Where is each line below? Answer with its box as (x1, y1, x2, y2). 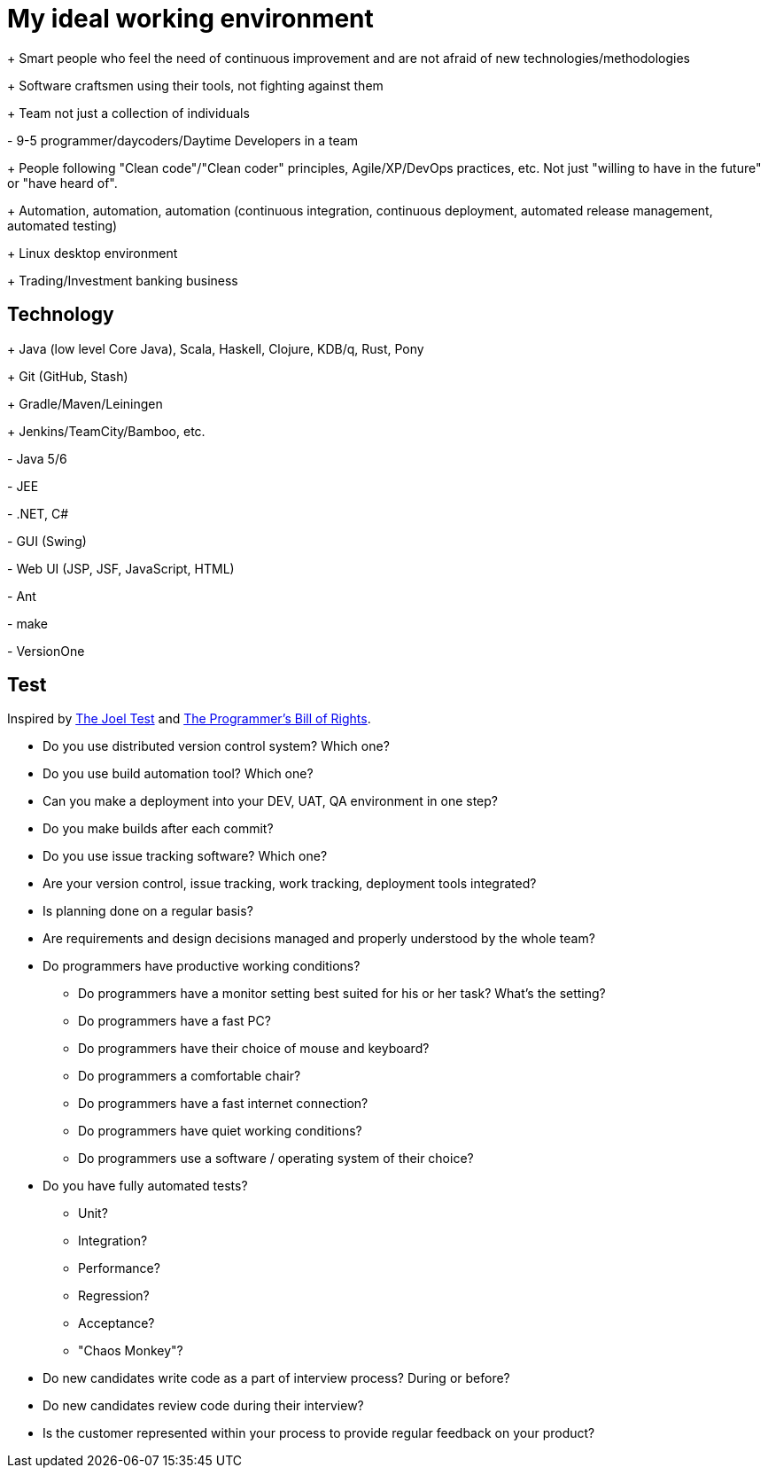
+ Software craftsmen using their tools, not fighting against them (7, 77, 384, 93)
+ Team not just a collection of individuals (7, 105, 250, 121)
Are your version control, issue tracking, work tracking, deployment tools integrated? (43, 876, 537, 892)
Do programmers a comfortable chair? (78, 1068, 301, 1084)
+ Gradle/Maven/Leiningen (7, 395, 163, 411)
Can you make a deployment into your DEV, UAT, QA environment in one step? (43, 793, 498, 809)
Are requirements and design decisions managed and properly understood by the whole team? (43, 931, 595, 947)
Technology (7, 303, 114, 326)
